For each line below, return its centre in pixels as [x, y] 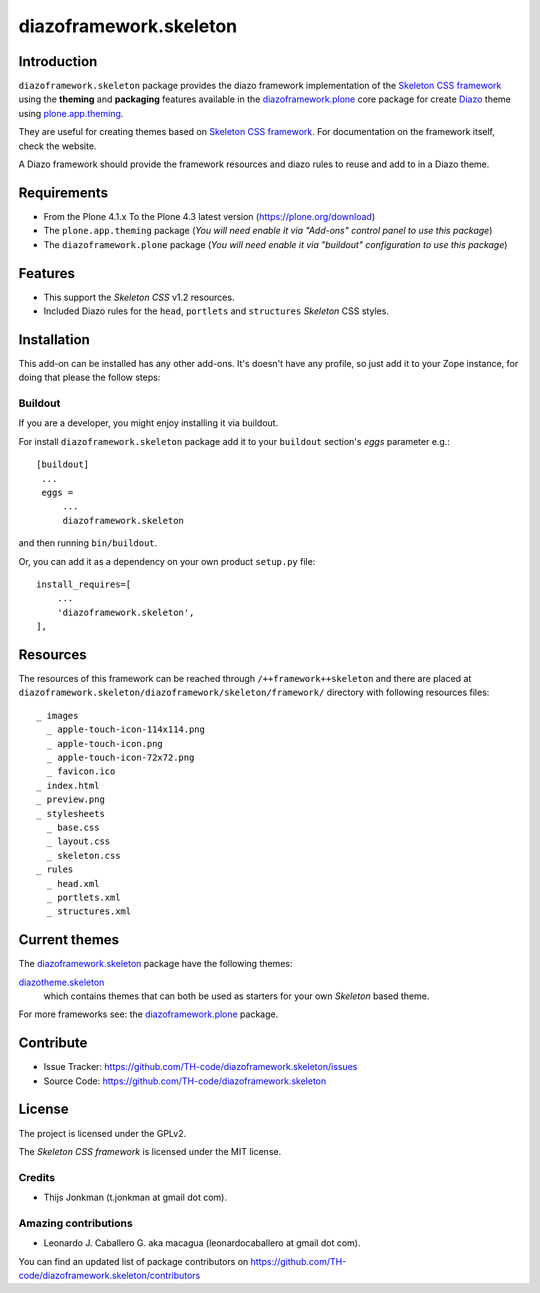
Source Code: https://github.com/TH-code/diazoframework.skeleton [185, 1081]
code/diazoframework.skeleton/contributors [109, 1276]
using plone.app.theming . [71, 113]
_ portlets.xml [83, 897]
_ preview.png [70, 799]
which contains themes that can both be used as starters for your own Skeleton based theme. [236, 996]
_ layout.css [78, 841]
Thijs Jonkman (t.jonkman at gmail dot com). [135, 1197]
